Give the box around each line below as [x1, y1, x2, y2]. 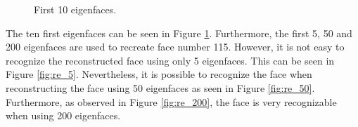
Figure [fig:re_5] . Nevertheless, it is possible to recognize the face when [6, 67, 312, 81]
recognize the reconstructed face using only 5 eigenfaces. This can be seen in [6, 53, 335, 67]
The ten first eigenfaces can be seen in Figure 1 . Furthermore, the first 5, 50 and [6, 25, 352, 40]
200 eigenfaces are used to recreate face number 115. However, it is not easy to [6, 39, 345, 54]
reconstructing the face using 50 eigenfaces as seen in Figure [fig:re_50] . [6, 80, 315, 95]
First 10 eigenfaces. [34, 2, 117, 16]
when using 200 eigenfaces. [6, 108, 121, 123]
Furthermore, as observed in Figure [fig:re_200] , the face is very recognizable [6, 94, 337, 109]
